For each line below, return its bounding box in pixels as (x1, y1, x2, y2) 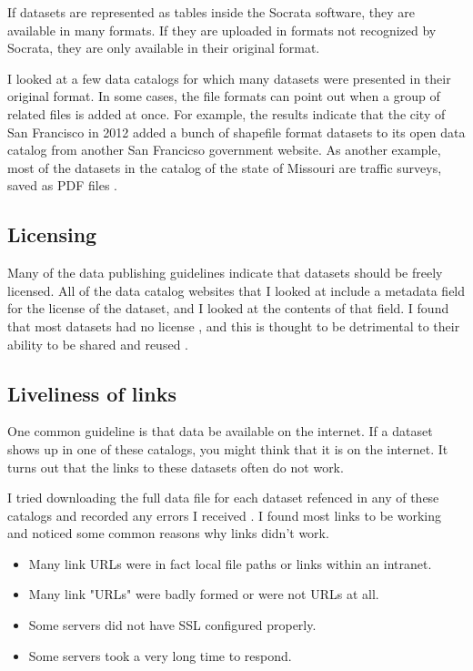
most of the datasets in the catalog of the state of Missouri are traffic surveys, (7, 158, 442, 177)
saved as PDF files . (7, 176, 117, 195)
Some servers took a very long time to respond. (28, 646, 292, 665)
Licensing (7, 220, 97, 249)
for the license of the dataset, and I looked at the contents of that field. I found (7, 299, 449, 318)
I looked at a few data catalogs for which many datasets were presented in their (7, 68, 451, 87)
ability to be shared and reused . (7, 334, 188, 353)
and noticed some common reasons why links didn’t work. (7, 524, 329, 543)
